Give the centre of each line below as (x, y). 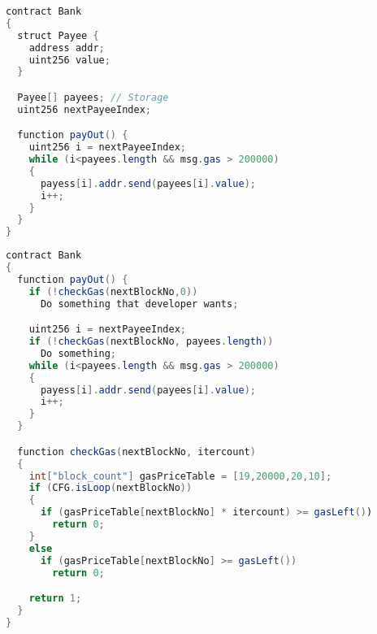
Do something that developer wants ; (139, 304)
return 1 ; (55, 599)
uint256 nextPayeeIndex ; (84, 109)
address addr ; (67, 48)
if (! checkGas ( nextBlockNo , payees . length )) (151, 342)
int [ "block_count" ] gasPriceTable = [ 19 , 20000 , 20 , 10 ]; (180, 476)
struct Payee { (58, 35)
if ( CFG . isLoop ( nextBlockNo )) (110, 488)
